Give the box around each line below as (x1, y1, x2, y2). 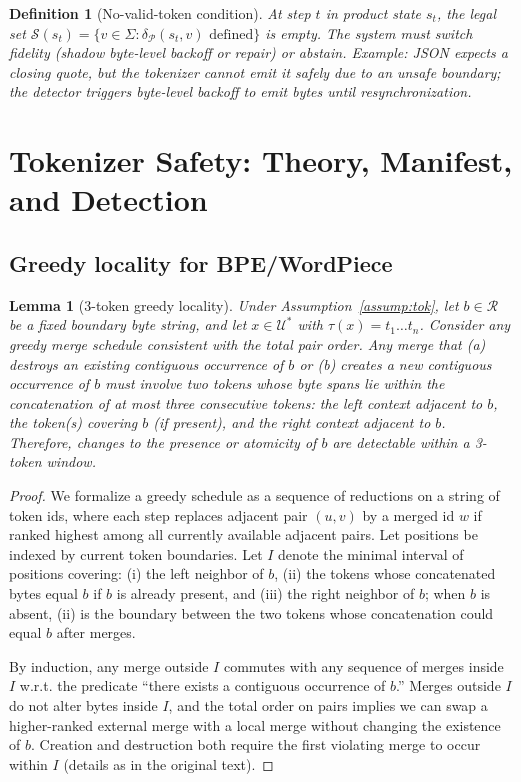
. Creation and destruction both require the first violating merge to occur (30, 734, 481, 755)
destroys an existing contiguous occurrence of (9, 353, 284, 374)
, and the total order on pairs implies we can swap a (168, 695, 488, 716)
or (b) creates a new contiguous (299, 353, 492, 374)
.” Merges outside (396, 675, 501, 696)
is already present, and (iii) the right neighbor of (116, 583, 415, 604)
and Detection (9, 179, 208, 220)
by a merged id (362, 504, 455, 525)
